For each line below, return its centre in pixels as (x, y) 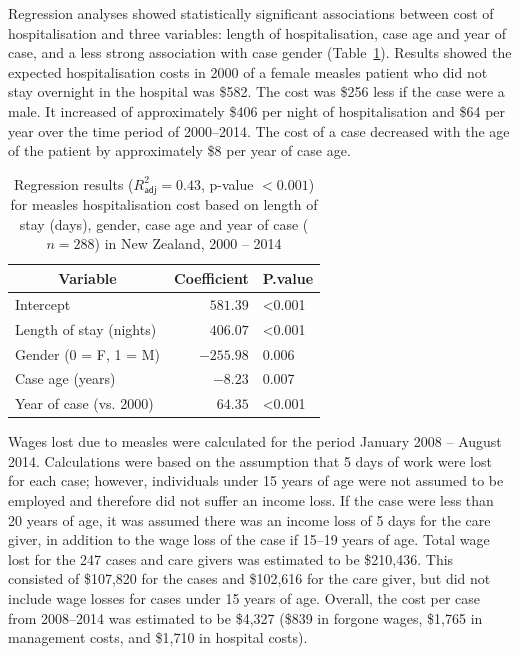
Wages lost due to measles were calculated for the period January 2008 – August (255, 441)
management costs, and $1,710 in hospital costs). (158, 637)
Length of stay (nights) (86, 328)
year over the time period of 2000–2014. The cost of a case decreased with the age (259, 130)
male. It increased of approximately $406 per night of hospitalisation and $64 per (257, 110)
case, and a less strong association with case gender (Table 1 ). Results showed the (260, 52)
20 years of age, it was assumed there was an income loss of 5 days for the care (249, 519)
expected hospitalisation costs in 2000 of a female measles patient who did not (248, 71)
